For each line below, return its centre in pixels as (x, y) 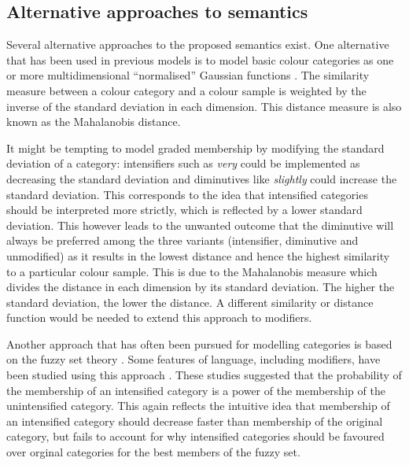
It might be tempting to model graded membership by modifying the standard (195, 148)
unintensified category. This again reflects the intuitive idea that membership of (198, 406)
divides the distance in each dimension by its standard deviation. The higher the (201, 287)
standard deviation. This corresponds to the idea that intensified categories (187, 194)
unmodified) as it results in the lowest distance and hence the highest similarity (198, 255)
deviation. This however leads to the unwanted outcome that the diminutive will (200, 225)
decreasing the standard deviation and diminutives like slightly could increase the (202, 178)
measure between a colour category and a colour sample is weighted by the (186, 90)
